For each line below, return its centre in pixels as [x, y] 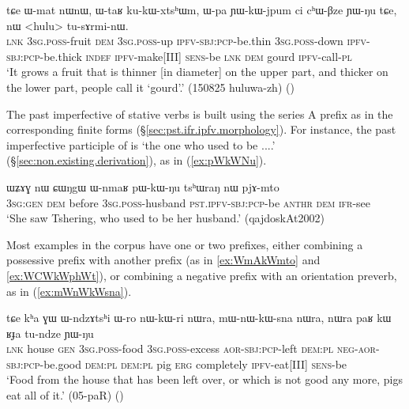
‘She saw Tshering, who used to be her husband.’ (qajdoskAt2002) [165, 218]
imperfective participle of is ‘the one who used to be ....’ [141, 144]
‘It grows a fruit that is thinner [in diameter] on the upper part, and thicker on [197, 72]
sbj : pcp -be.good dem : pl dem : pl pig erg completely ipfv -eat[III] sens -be [177, 364]
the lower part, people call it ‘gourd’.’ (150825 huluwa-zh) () [150, 87]
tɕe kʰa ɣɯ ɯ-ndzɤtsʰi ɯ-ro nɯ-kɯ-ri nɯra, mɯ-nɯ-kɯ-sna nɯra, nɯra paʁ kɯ [199, 318]
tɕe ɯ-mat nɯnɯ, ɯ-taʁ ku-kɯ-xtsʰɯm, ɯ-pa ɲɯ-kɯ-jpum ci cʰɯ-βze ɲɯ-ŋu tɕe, [202, 9]
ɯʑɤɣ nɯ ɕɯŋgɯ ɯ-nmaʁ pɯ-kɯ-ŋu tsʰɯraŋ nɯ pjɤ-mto [143, 186]
